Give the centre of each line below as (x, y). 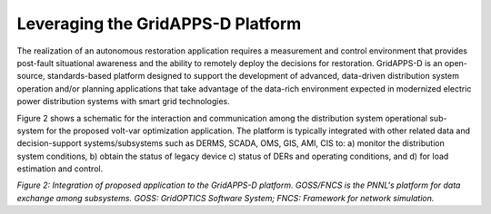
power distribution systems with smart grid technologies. (124, 102)
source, (31, 76)
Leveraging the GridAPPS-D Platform (159, 24)
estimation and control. (60, 169)
